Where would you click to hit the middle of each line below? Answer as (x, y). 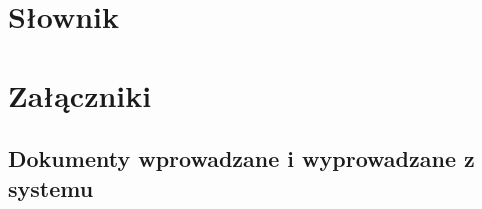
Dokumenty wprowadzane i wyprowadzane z (241, 158)
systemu (51, 187)
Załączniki (80, 94)
